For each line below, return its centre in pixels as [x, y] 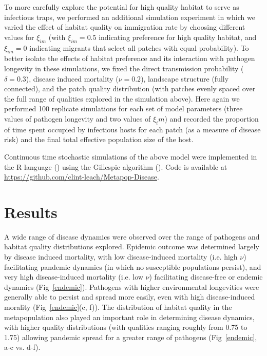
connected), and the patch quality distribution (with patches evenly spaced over [130, 88]
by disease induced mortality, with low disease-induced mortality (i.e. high [121, 257]
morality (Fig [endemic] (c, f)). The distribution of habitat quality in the [118, 306]
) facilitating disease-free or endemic [206, 277]
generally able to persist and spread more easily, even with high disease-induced [130, 297]
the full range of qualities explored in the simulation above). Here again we [122, 98]
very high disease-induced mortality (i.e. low [74, 277]
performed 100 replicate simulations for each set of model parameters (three [123, 108]
